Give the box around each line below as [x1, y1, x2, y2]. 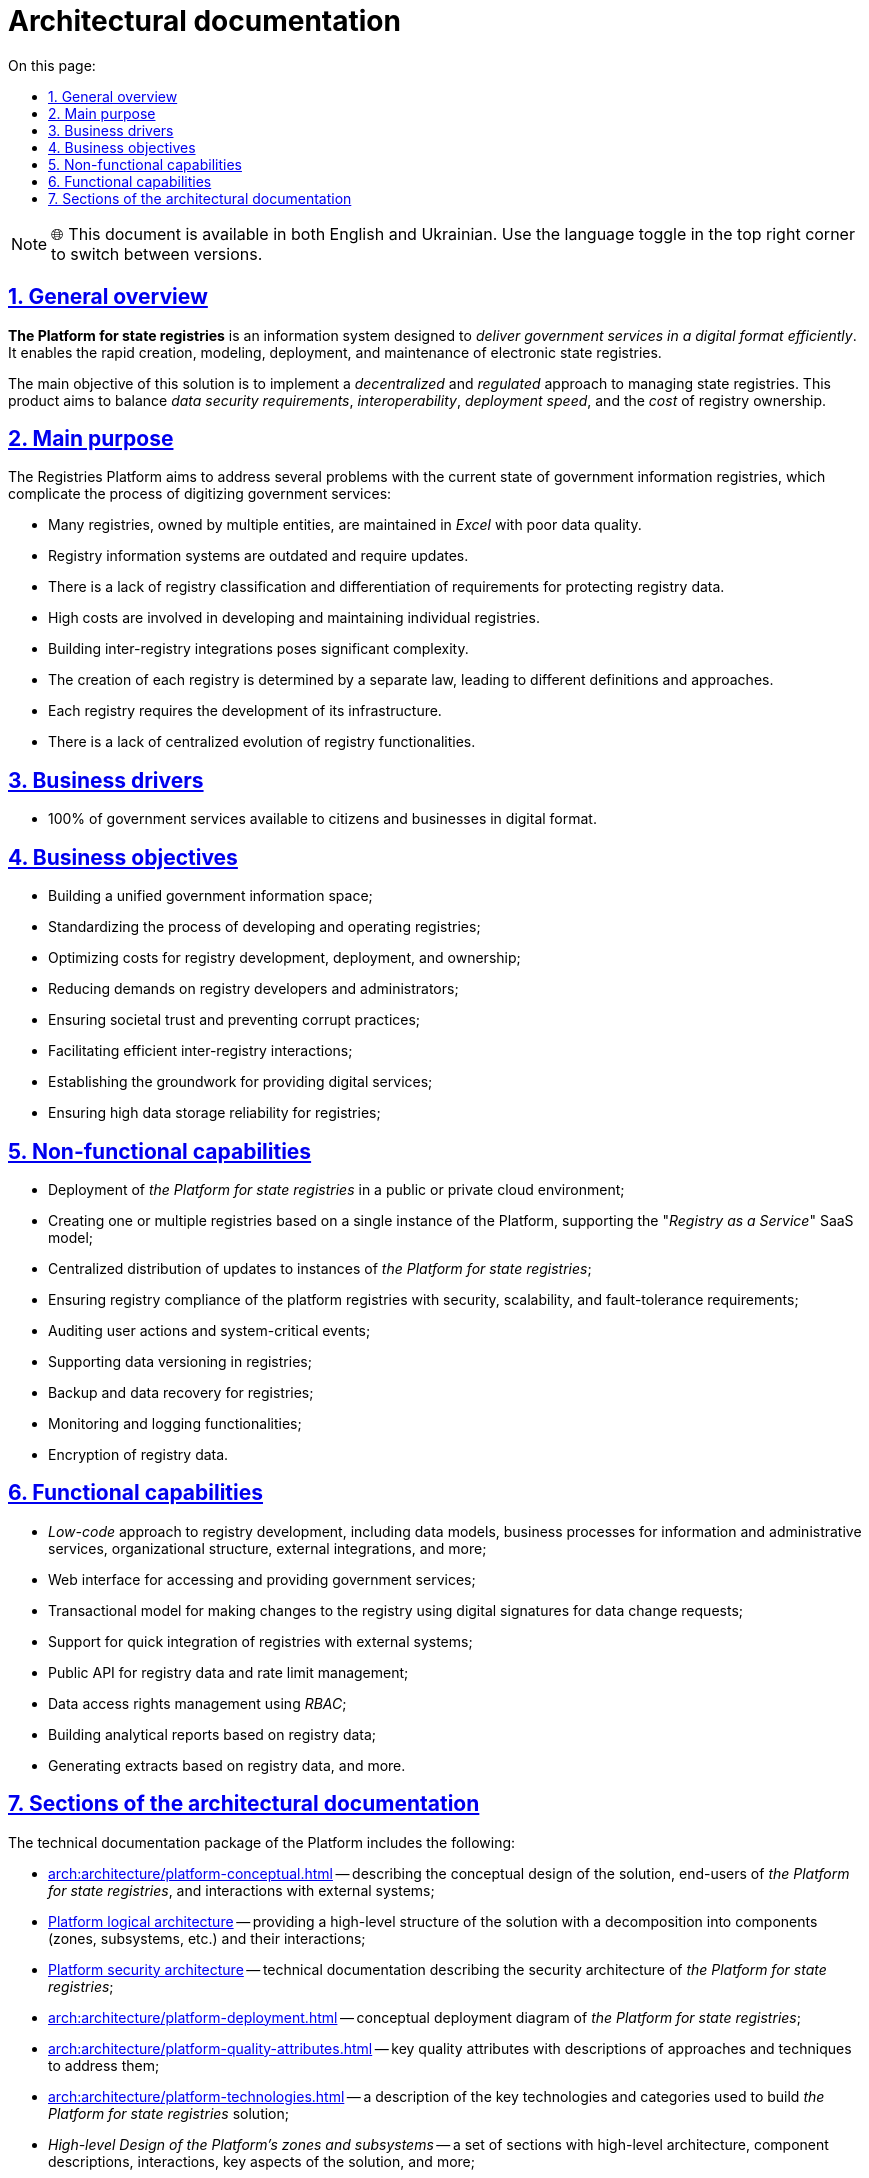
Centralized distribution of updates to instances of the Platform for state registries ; [48, 1259, 592, 1277]
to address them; [48, 2056, 160, 2074]
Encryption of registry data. [48, 1445, 229, 1463]
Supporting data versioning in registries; [48, 1352, 312, 1370]
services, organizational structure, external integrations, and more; [48, 1539, 487, 1557]
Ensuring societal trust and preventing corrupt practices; [48, 1011, 421, 1029]
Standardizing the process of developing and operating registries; [48, 918, 481, 936]
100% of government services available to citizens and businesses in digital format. [48, 810, 597, 828]
